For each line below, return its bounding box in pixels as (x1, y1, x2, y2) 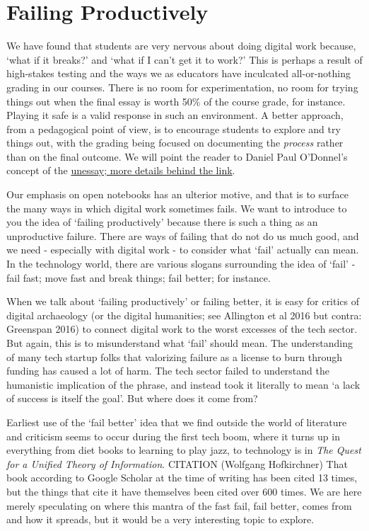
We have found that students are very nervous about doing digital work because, (6, 38, 356, 53)
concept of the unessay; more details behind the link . (6, 163, 235, 178)
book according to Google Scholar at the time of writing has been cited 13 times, (6, 470, 358, 485)
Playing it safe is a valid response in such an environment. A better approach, (6, 108, 344, 122)
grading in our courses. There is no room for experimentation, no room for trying (6, 79, 358, 94)
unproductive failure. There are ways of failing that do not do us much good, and (6, 228, 359, 243)
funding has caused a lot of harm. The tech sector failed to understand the (6, 363, 329, 378)
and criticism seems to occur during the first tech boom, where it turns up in (6, 428, 340, 443)
